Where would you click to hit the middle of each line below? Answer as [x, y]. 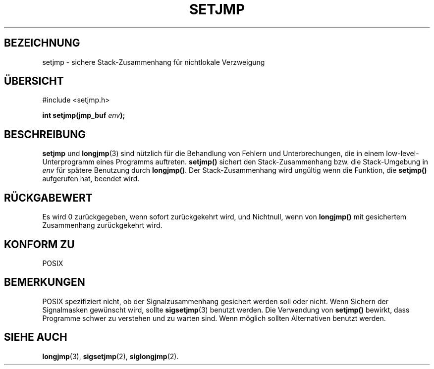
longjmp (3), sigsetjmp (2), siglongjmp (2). [110, 356]
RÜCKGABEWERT [48, 198]
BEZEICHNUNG [42, 43]
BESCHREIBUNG [45, 134]
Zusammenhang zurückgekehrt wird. [102, 225]
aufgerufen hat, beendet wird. [91, 179]
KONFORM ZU [39, 244]
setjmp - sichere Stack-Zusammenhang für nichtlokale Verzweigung [154, 62]
